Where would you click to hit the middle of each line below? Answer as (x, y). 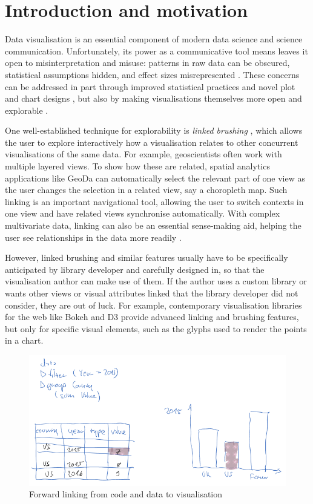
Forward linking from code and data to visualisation (126, 494)
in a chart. (24, 340)
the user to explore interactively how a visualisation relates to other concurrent (152, 142)
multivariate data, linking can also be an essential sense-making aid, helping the (153, 225)
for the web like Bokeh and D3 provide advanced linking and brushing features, (152, 317)
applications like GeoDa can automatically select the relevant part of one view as (155, 178)
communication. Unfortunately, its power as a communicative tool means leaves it (156, 51)
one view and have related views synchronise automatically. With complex (143, 213)
